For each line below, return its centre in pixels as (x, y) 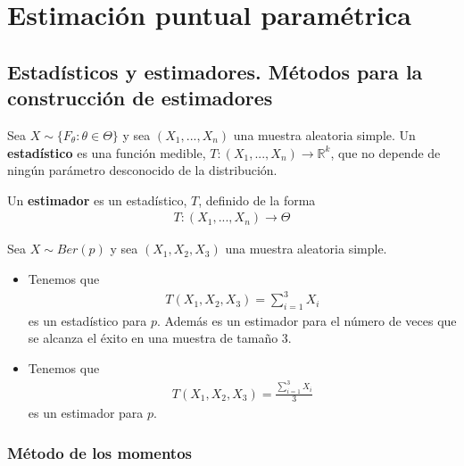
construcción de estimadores (140, 98)
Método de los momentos (99, 452)
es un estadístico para (87, 320)
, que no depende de (385, 152)
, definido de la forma (257, 200)
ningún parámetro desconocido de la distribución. (142, 170)
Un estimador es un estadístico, (97, 200)
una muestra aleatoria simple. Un (324, 134)
